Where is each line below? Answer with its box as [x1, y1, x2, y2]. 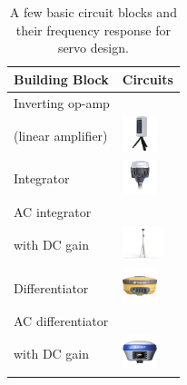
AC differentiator [14, 311, 109, 330]
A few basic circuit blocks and [9, 3, 177, 21]
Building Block [14, 69, 109, 88]
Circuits [122, 69, 173, 88]
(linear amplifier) [14, 125, 108, 144]
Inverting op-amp [14, 93, 110, 112]
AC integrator [14, 202, 92, 221]
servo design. [57, 38, 129, 57]
